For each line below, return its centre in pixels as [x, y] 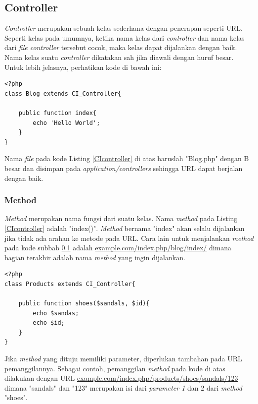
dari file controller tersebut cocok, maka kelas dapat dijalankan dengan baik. [121, 47]
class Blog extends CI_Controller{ [63, 93]
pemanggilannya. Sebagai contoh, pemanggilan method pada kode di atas [115, 368]
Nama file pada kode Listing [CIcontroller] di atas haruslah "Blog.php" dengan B [127, 158]
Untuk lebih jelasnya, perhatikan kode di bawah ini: [83, 67]
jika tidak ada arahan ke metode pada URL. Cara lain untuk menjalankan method [129, 238]
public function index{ [58, 113]
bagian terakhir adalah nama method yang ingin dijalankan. [95, 257]
